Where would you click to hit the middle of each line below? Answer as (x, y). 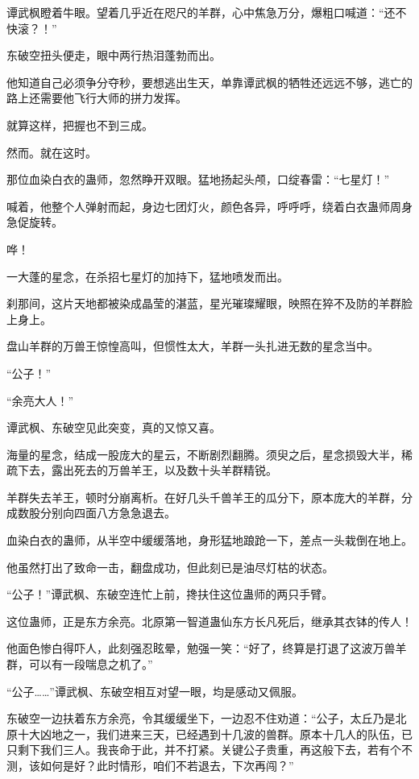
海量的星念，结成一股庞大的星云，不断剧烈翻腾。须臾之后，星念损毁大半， (204, 454)
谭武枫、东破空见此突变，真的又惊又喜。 (114, 427)
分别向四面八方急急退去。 (108, 513)
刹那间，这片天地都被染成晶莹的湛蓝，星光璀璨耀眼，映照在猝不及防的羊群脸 (209, 303)
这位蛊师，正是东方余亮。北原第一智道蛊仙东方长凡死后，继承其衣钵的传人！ (209, 621)
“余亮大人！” (40, 400)
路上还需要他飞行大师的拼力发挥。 (97, 98)
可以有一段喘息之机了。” (91, 664)
